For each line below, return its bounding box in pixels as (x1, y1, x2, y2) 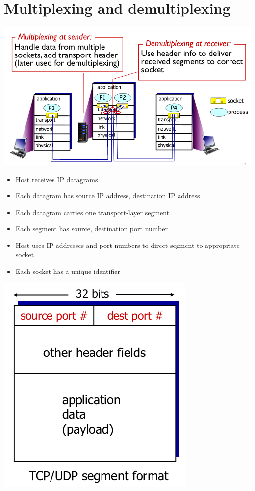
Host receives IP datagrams (15, 174, 98, 184)
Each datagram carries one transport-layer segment (15, 207, 170, 217)
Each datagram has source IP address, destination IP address (15, 191, 200, 201)
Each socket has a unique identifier (15, 266, 120, 276)
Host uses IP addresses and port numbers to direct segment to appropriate (15, 240, 240, 250)
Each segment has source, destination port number (15, 223, 168, 234)
